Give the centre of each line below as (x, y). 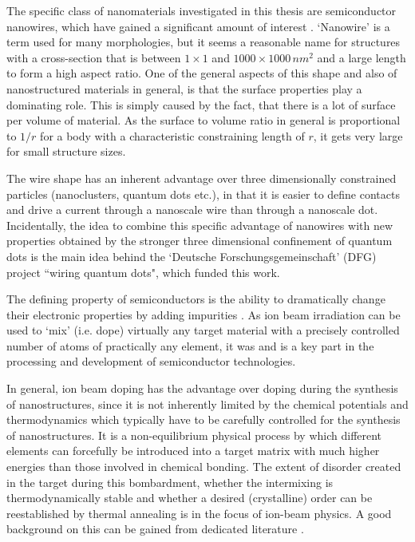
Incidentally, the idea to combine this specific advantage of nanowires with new (200, 225)
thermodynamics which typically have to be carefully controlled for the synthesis (204, 419)
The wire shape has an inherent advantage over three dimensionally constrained (202, 178)
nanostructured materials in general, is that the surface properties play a (184, 88)
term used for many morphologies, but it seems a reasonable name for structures (204, 42)
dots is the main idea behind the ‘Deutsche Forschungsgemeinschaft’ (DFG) (192, 256)
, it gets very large (358, 135)
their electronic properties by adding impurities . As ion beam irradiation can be (204, 314)
